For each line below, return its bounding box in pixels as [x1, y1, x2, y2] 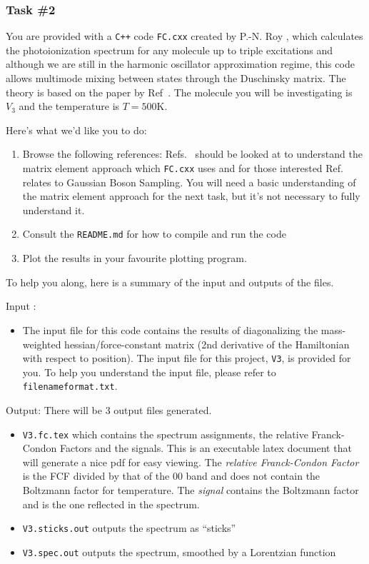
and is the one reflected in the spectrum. [22, 496, 200, 511]
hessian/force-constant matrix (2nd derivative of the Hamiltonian [64, 336, 350, 351]
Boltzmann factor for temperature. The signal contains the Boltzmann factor [22, 483, 359, 498]
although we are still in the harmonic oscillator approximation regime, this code [6, 56, 355, 71]
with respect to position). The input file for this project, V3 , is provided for [22, 351, 351, 366]
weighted [22, 336, 61, 351]
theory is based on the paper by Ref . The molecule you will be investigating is [6, 84, 353, 99]
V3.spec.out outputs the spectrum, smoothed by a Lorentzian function [22, 544, 336, 559]
